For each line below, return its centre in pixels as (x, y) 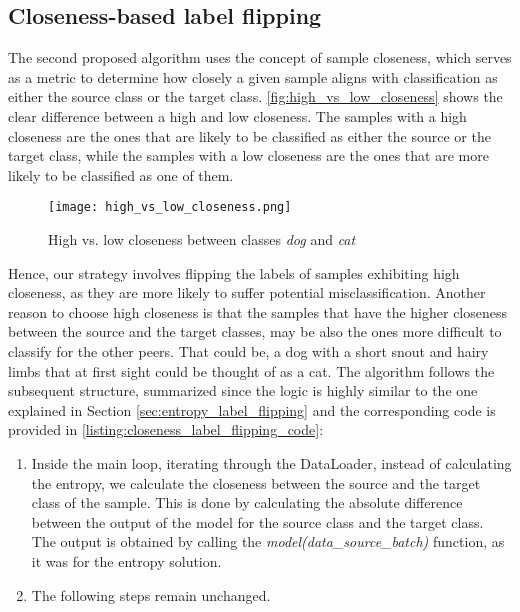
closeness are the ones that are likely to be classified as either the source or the (249, 135)
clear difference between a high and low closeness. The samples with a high (237, 115)
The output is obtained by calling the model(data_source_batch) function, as (268, 541)
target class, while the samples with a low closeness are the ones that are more (248, 155)
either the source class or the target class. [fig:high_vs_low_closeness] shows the (255, 96)
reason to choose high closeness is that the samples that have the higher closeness (257, 311)
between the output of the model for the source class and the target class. (257, 521)
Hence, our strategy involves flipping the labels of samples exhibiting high (234, 272)
